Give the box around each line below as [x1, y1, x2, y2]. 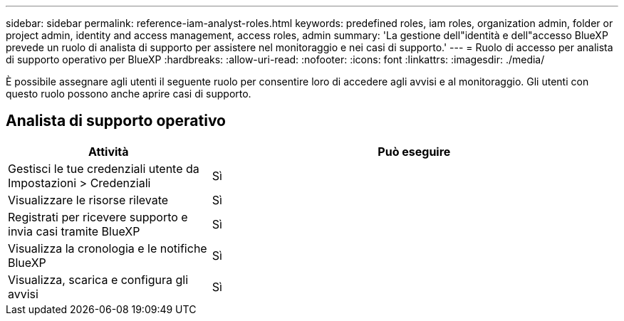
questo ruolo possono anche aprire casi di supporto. [6, 88, 251, 100]
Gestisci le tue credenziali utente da [8, 161, 199, 176]
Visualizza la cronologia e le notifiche [8, 241, 207, 256]
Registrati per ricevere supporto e [8, 209, 188, 224]
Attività [88, 144, 129, 159]
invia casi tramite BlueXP [8, 223, 140, 238]
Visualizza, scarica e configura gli [8, 272, 189, 287]
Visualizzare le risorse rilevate [8, 192, 169, 207]
